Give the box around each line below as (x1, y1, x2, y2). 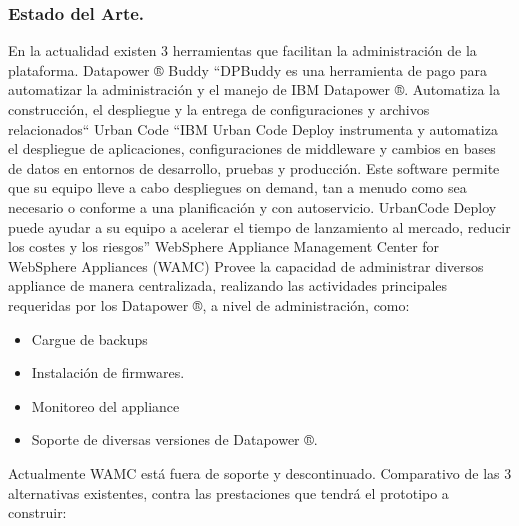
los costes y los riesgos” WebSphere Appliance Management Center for (8, 236, 440, 257)
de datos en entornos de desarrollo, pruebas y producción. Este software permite (8, 157, 500, 178)
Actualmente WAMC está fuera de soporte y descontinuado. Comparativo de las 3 (8, 462, 512, 483)
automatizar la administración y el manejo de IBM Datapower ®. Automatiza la (8, 79, 500, 100)
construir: (8, 502, 67, 523)
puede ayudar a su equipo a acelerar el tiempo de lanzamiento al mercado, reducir (8, 216, 511, 237)
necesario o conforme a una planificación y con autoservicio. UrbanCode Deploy (8, 196, 497, 217)
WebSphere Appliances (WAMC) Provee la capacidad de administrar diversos (8, 255, 484, 276)
